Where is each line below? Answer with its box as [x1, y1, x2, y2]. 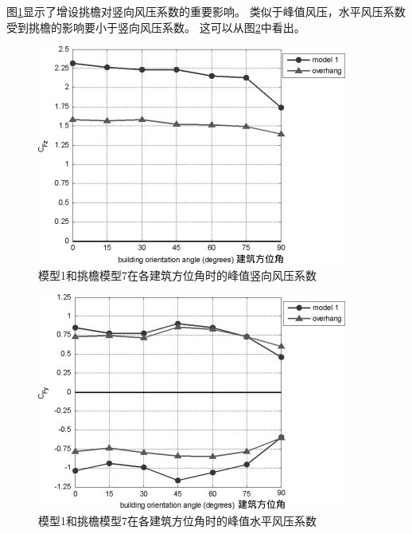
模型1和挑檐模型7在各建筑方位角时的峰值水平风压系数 [38, 512, 317, 528]
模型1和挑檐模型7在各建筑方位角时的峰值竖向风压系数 [38, 266, 317, 283]
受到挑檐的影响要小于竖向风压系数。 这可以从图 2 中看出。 [6, 18, 305, 35]
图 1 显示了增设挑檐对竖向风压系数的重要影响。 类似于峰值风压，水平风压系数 [6, 3, 406, 19]
